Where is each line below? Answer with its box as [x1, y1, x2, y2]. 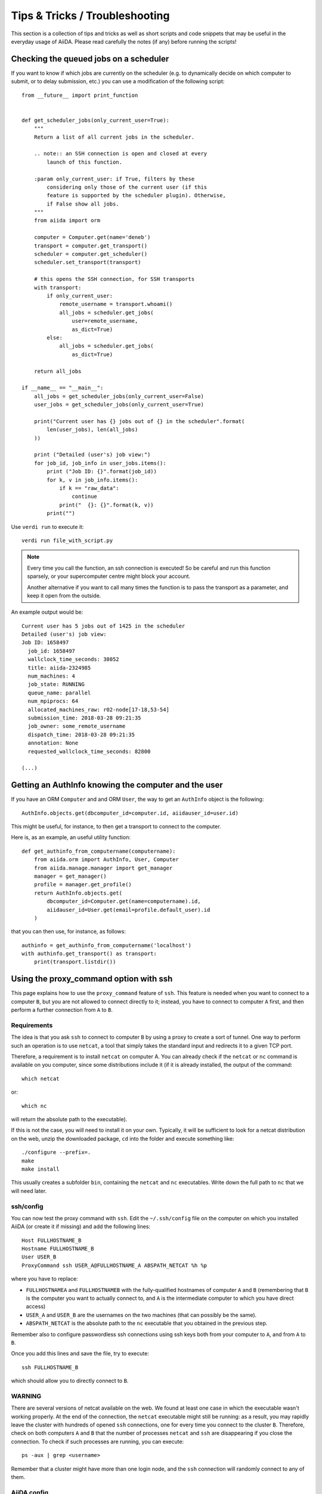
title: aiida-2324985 [27, 664, 91, 671]
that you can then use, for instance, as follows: [11, 928, 126, 935]
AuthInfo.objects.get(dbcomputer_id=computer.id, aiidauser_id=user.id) [21, 810, 239, 816]
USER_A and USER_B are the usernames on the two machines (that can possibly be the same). [26, 1311, 257, 1318]
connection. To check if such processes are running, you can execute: [11, 1438, 184, 1445]
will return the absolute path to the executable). [11, 1116, 128, 1123]
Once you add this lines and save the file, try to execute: [11, 1350, 149, 1357]
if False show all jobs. [47, 200, 119, 207]
